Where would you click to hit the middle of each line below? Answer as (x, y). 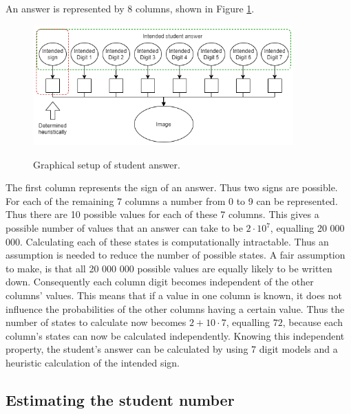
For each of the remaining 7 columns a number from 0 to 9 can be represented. (172, 200)
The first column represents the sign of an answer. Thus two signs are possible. (172, 187)
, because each (312, 322)
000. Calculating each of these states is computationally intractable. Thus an (167, 241)
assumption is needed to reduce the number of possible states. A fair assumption (175, 255)
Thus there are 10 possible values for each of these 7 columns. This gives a (162, 214)
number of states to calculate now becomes (96, 322)
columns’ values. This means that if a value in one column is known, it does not (174, 295)
